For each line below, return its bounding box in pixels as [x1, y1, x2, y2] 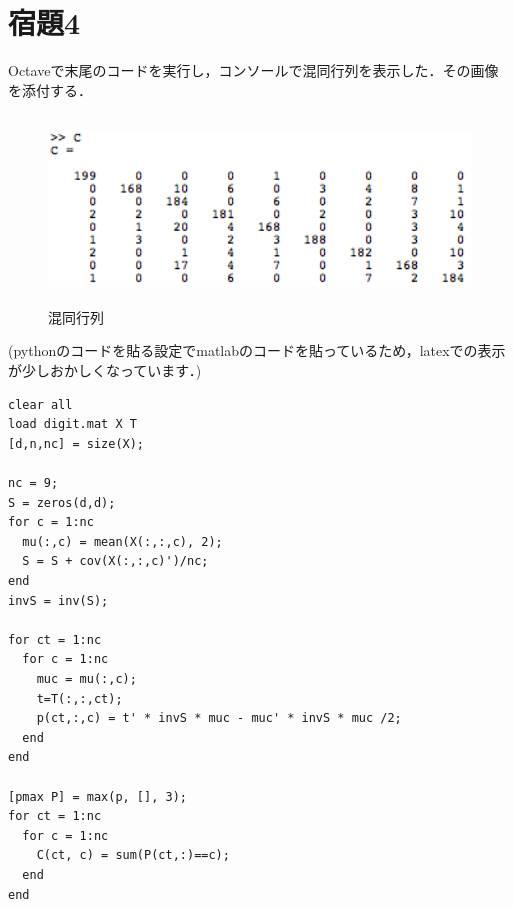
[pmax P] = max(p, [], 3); [8, 789, 187, 804]
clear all [8, 397, 73, 412]
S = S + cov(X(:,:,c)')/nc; [22, 554, 209, 569]
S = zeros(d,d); [8, 495, 116, 510]
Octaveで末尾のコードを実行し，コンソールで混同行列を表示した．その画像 [8, 60, 499, 81]
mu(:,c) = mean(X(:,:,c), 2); [22, 534, 223, 549]
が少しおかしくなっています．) [8, 360, 202, 381]
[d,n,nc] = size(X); [8, 436, 145, 451]
